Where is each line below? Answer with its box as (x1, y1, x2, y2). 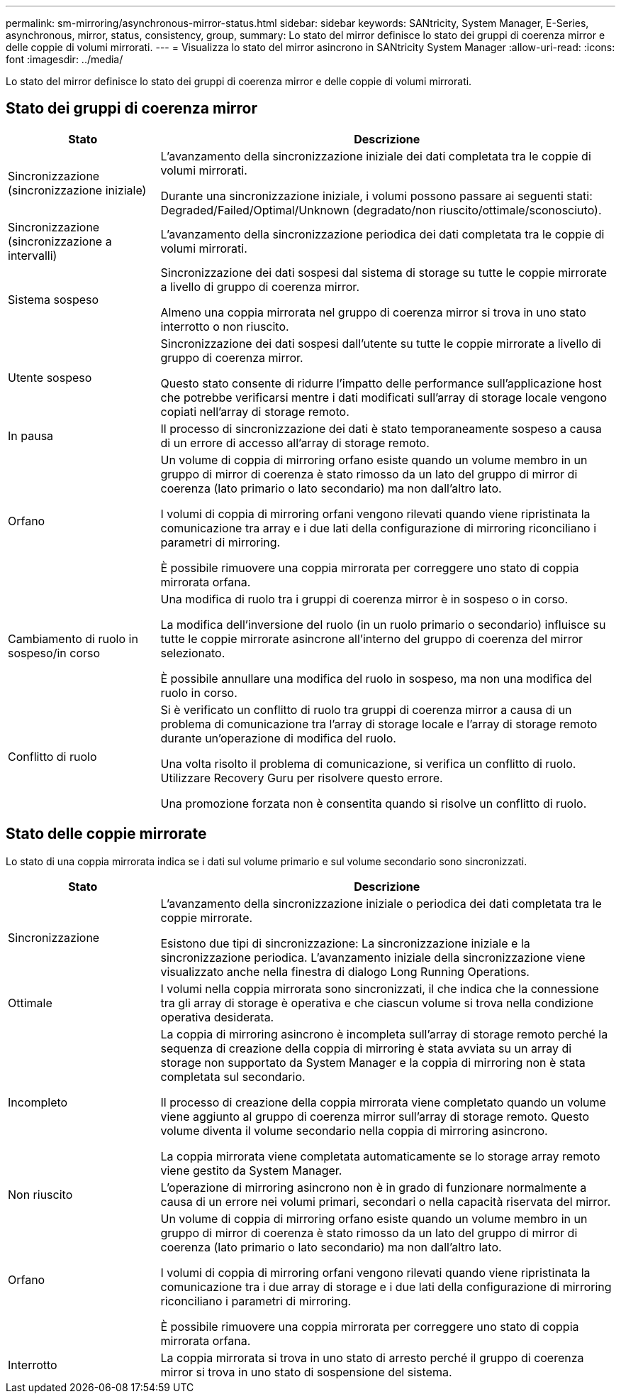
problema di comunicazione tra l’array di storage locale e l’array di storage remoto (160, 716, 598, 731)
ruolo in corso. (160, 685, 237, 700)
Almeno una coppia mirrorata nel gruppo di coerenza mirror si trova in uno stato (160, 305, 586, 319)
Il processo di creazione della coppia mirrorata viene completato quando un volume (160, 1094, 606, 1109)
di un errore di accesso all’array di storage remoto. (160, 435, 430, 450)
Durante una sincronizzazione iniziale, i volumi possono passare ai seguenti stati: (160, 188, 593, 203)
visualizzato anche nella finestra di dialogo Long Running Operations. (160, 964, 530, 979)
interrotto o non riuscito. (160, 319, 289, 334)
